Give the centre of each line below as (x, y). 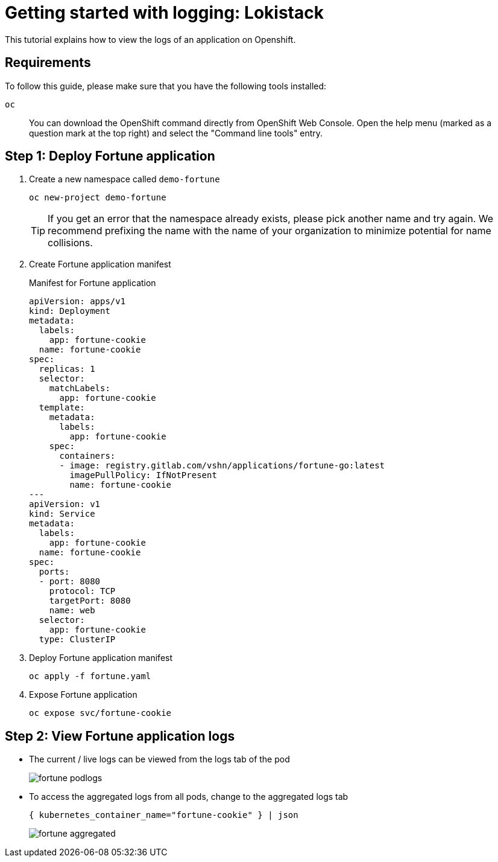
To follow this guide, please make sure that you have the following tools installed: (166, 86)
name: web (72, 611)
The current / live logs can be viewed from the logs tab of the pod (159, 759)
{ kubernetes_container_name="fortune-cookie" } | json (164, 815)
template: (62, 408)
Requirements (48, 63)
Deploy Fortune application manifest (101, 658)
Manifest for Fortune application (93, 283)
